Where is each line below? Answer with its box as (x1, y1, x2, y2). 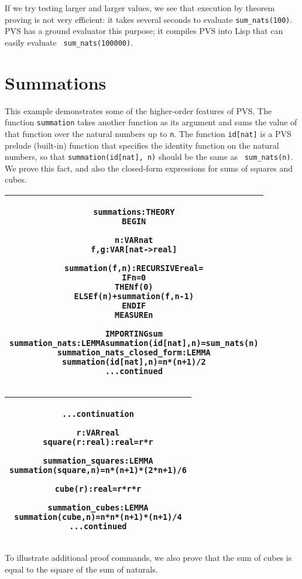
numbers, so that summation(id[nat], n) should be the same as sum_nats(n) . (5, 150, 293, 163)
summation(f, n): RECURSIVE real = (64, 263, 204, 273)
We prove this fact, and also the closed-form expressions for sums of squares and (5, 162, 293, 174)
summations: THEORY (93, 207, 175, 217)
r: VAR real (76, 427, 120, 437)
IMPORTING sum (105, 328, 163, 338)
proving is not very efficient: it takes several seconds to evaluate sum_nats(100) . (5, 13, 293, 25)
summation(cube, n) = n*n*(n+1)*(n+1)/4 (14, 512, 182, 522)
